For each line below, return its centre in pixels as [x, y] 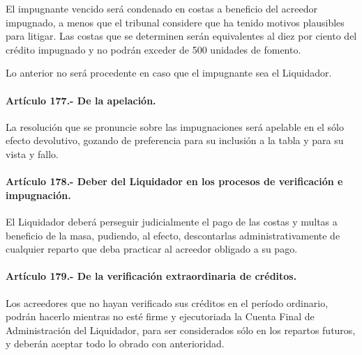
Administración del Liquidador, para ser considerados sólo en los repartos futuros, [181, 330]
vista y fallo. [32, 153]
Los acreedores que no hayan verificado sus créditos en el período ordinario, [167, 302]
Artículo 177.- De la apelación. [81, 100]
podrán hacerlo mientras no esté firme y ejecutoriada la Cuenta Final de [160, 316]
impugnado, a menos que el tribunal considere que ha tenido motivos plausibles [175, 22]
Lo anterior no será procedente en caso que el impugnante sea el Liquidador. [169, 73]
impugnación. [38, 195]
